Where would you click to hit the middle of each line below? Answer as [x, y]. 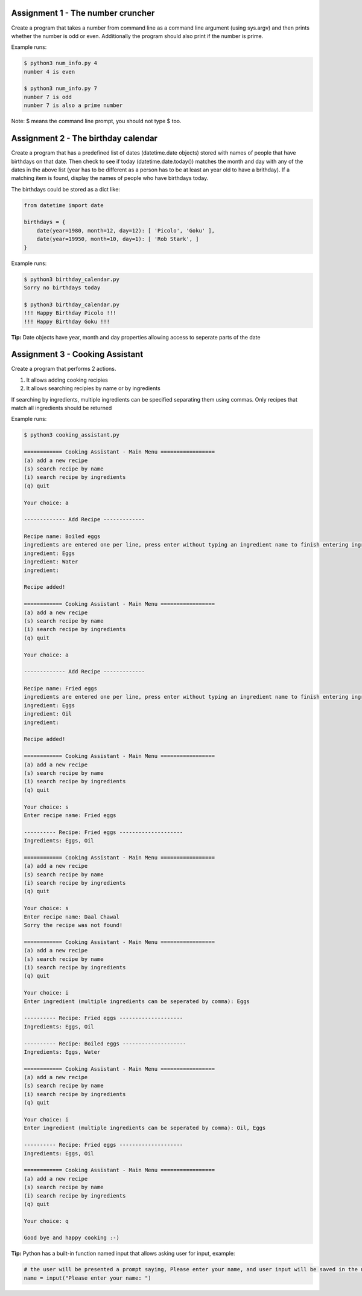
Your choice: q [46, 1221]
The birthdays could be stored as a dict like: [66, 189]
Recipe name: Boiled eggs [62, 537]
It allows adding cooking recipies [67, 380]
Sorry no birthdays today [62, 287]
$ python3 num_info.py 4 [61, 63]
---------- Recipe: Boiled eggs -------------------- [105, 1044]
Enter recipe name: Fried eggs [70, 815]
